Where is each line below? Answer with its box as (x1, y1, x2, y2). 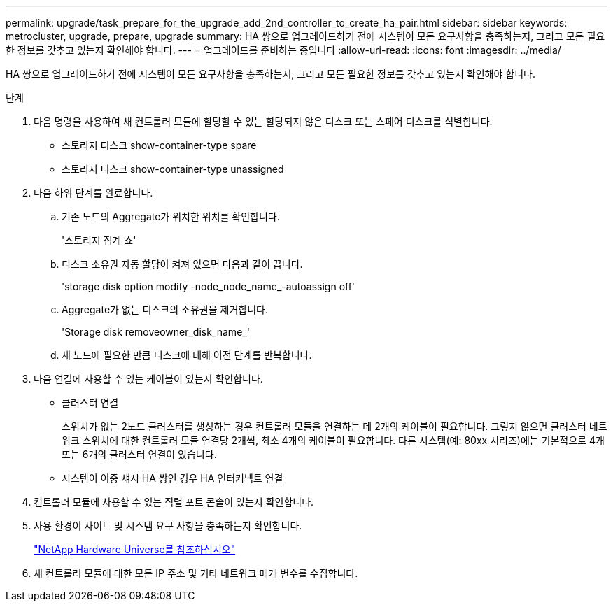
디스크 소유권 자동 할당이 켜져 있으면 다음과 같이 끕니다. (62, 258, 303, 270)
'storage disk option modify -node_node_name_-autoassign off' (62, 280, 355, 292)
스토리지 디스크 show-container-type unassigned (62, 163, 284, 175)
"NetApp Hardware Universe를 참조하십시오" (34, 543, 236, 555)
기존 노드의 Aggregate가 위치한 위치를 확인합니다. (62, 210, 280, 222)
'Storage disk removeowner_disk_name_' (62, 326, 250, 338)
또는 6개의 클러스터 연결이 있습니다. (62, 448, 217, 460)
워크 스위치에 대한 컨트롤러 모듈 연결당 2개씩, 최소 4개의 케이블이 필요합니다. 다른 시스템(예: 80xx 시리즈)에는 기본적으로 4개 (62, 434, 605, 446)
